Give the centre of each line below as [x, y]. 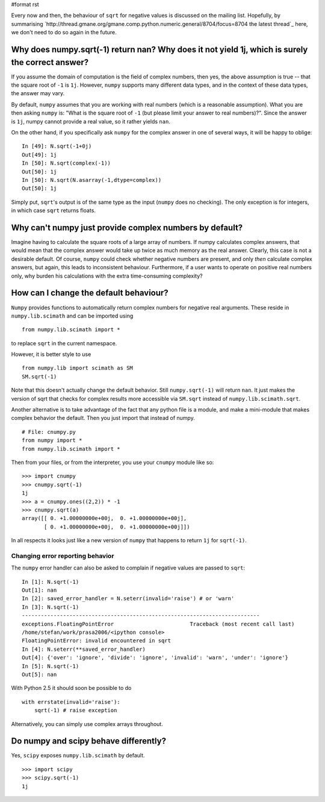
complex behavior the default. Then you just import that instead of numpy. [103, 418]
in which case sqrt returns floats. [54, 210]
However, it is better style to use [51, 354]
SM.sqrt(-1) [39, 376]
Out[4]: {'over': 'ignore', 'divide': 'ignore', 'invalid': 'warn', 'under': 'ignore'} [155, 658]
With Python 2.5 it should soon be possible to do [71, 688]
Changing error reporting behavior [63, 556]
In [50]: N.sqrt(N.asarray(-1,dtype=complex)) [92, 180]
